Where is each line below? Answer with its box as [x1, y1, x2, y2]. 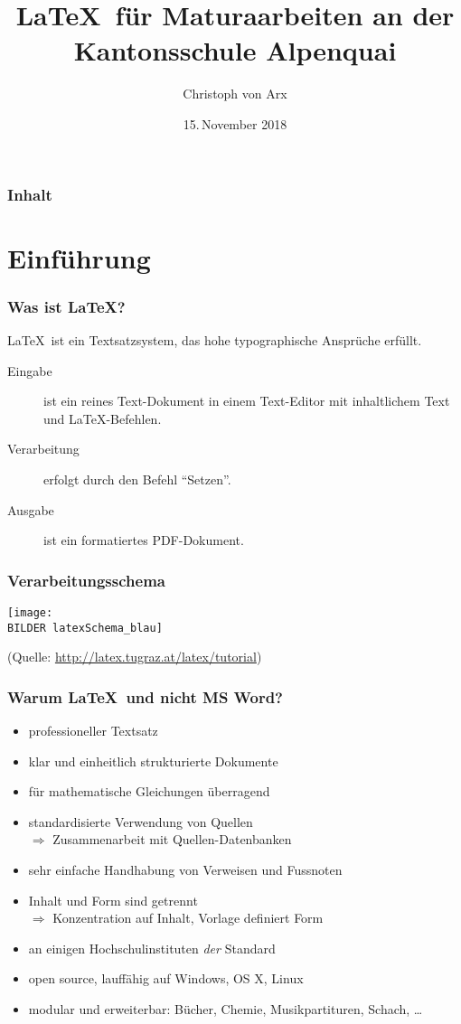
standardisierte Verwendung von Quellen [28, 812, 253, 831]
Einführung [7, 239, 151, 276]
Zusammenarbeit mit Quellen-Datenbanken [52, 830, 292, 849]
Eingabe [7, 361, 52, 380]
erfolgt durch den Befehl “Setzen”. [43, 469, 231, 488]
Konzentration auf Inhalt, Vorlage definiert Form [52, 908, 324, 927]
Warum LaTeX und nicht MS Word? [7, 685, 283, 708]
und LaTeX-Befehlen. [43, 409, 162, 427]
